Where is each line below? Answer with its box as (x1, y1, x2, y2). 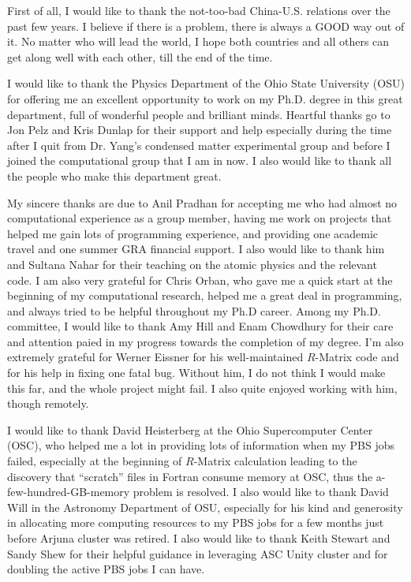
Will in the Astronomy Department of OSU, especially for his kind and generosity (7, 498, 403, 515)
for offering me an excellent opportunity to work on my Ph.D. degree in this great (7, 90, 403, 106)
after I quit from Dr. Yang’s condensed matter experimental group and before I (7, 136, 390, 153)
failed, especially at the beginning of (7, 453, 182, 469)
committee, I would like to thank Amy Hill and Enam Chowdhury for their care (7, 318, 394, 334)
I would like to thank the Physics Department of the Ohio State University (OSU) (7, 75, 405, 91)
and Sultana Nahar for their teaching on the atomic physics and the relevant (7, 256, 377, 272)
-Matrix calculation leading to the (193, 453, 357, 469)
